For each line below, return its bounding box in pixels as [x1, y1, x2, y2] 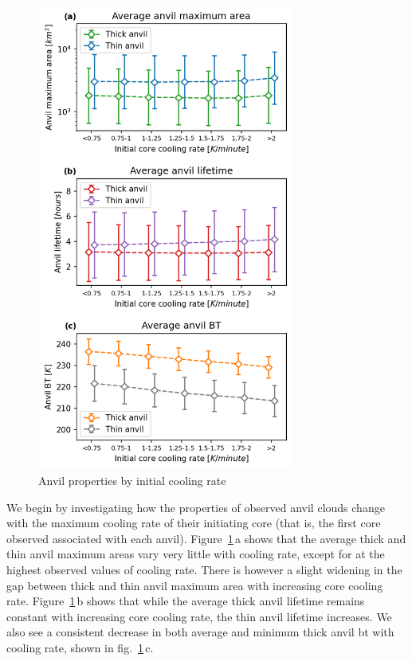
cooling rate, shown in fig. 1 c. [6, 639, 154, 656]
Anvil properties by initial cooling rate [38, 472, 226, 489]
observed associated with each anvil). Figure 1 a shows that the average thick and [6, 530, 406, 546]
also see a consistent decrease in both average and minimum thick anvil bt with [6, 624, 394, 640]
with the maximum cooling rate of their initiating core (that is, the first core [6, 514, 381, 531]
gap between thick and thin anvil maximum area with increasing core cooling [6, 577, 383, 593]
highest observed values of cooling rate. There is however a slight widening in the [6, 561, 402, 578]
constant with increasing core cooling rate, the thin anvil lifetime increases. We [6, 608, 392, 624]
